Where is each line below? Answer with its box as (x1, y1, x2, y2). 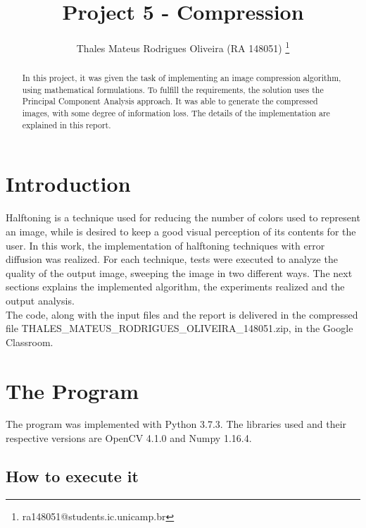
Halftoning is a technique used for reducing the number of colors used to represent (6, 210, 360, 225)
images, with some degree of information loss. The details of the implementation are (22, 107, 330, 119)
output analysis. (6, 293, 75, 307)
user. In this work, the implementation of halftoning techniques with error (6, 238, 325, 252)
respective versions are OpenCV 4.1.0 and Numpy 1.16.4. (6, 431, 252, 446)
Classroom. (6, 334, 53, 349)
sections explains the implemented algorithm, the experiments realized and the (6, 279, 345, 294)
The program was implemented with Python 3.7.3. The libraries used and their (6, 417, 347, 431)
